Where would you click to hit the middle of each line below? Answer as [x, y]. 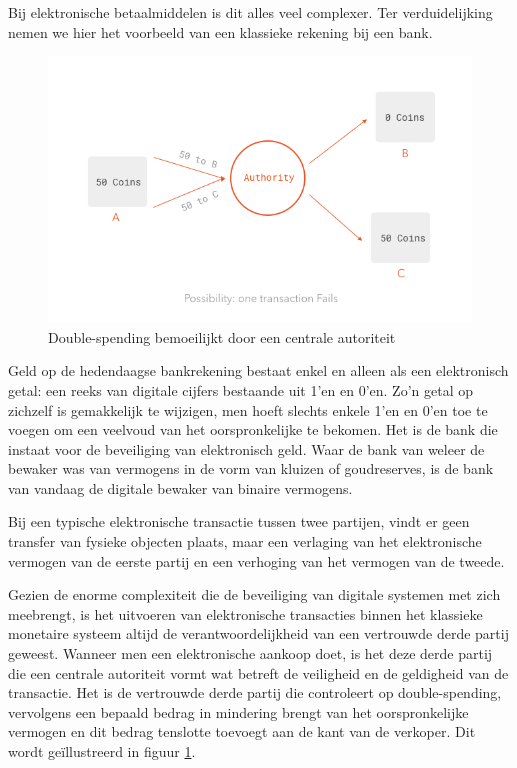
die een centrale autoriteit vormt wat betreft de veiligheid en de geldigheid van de [258, 672]
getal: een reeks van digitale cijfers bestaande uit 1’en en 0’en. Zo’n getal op [241, 389]
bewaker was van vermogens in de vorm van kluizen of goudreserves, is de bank [251, 468]
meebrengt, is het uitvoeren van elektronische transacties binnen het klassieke [245, 613]
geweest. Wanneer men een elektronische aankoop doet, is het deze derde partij [250, 653]
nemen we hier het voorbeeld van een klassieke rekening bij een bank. [220, 31]
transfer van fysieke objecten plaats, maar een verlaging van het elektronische [245, 541]
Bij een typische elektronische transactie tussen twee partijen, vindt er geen [239, 521]
